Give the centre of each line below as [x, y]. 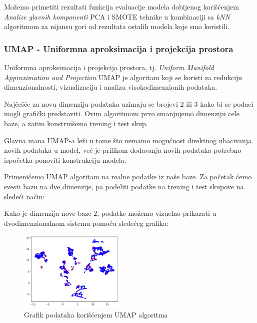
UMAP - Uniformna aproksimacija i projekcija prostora [119, 48]
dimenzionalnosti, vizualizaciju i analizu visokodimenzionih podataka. [111, 87]
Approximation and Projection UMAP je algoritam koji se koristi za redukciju [123, 77]
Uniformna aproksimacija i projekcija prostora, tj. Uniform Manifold [109, 67]
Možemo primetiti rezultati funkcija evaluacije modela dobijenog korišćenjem [121, 7]
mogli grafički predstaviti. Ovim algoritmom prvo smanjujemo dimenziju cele [122, 113]
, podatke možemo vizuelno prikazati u [157, 213]
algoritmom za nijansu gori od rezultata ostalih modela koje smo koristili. [117, 26]
